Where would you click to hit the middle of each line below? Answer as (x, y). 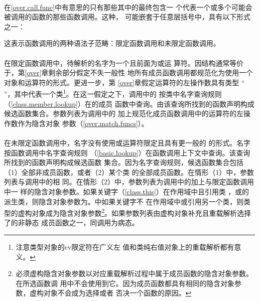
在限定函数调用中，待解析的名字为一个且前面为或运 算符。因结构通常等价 (124, 63)
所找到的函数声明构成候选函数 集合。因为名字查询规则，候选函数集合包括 (124, 162)
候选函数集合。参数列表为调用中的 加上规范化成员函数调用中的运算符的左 (124, 113)
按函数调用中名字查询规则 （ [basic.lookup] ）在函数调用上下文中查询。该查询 (127, 152)
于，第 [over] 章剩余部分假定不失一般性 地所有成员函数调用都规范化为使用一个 (129, 73)
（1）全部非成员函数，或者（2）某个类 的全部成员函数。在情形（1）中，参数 (129, 172)
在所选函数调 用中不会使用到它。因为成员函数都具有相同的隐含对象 (125, 283)
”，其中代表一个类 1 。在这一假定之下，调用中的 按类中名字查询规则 (113, 93)
